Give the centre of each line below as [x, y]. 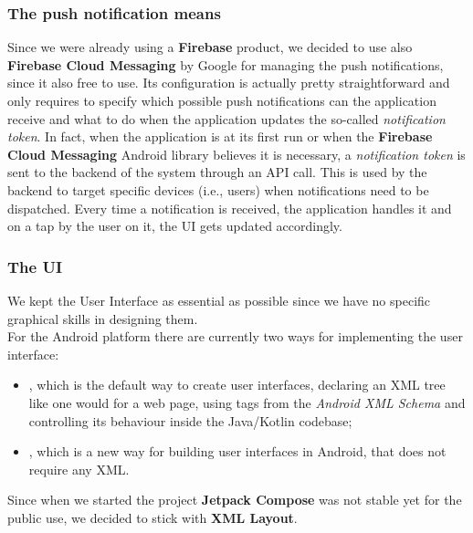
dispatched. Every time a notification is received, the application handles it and [230, 208]
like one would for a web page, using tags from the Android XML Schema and [247, 402]
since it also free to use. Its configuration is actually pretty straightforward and [229, 83]
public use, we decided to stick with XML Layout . [152, 517]
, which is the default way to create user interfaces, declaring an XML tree [237, 385]
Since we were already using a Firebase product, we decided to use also [210, 47]
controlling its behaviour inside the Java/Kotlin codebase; [190, 420]
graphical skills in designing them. [103, 318]
